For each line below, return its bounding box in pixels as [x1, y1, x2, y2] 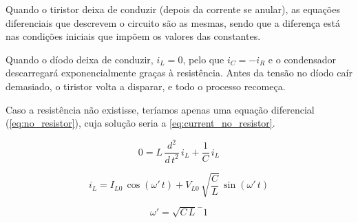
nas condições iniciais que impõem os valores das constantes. [6, 29, 261, 43]
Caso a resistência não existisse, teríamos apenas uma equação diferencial [6, 102, 315, 116]
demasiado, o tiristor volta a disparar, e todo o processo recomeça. [6, 78, 286, 93]
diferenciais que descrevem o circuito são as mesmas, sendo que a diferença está [6, 15, 341, 30]
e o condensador [268, 52, 336, 66]
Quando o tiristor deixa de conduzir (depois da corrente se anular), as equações [6, 2, 340, 16]
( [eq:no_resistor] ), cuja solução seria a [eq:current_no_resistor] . [6, 116, 275, 130]
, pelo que [182, 52, 224, 66]
